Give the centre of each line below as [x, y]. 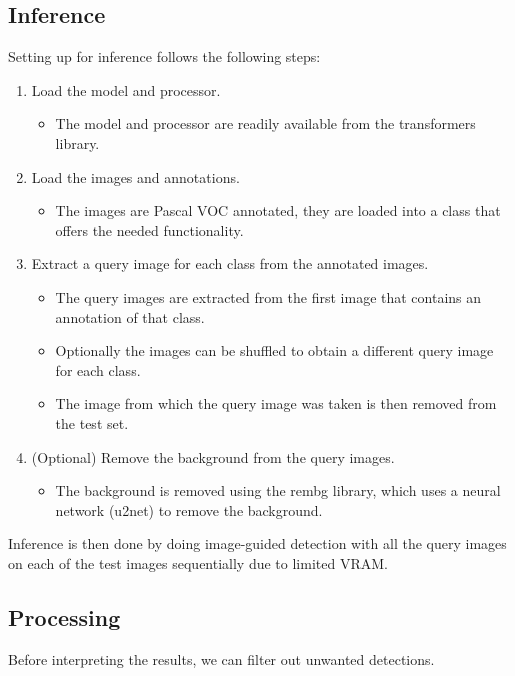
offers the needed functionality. [149, 229]
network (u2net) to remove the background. [189, 509]
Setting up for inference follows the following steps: [164, 56]
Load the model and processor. [126, 89]
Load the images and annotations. [135, 176]
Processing [64, 616]
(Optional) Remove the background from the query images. [213, 456]
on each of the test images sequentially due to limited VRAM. [198, 562]
